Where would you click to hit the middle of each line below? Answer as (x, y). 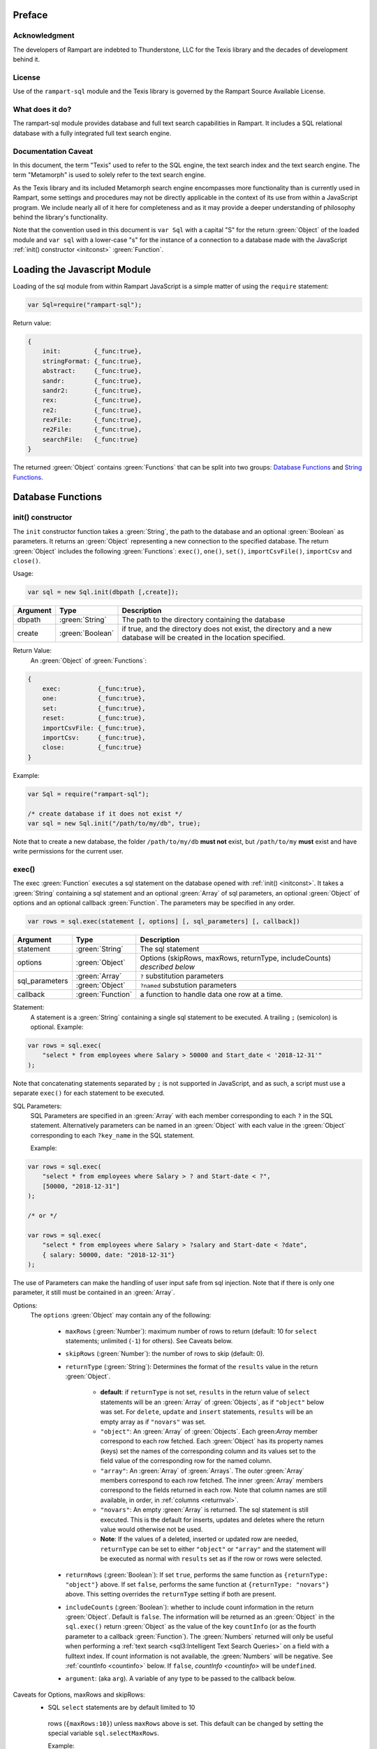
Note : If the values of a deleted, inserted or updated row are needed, (199, 1539)
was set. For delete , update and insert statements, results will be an (207, 1412)
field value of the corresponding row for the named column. (186, 1461)
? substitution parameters (182, 976)
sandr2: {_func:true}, (92, 390)
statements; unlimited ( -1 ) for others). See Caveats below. (149, 1340)
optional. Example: (57, 1027)
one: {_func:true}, (94, 699)
